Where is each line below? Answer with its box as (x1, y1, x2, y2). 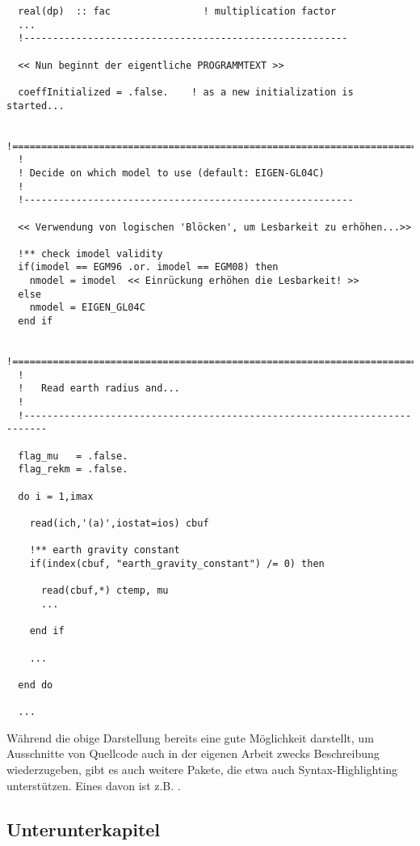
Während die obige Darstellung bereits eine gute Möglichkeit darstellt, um (6, 729, 374, 746)
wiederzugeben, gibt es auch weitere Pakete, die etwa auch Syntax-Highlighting (6, 760, 398, 777)
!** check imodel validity (18, 247, 163, 260)
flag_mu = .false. (18, 450, 128, 462)
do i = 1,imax (18, 490, 94, 502)
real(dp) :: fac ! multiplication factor (18, 6, 337, 17)
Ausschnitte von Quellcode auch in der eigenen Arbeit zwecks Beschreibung (6, 745, 380, 762)
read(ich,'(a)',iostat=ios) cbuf (29, 517, 209, 529)
